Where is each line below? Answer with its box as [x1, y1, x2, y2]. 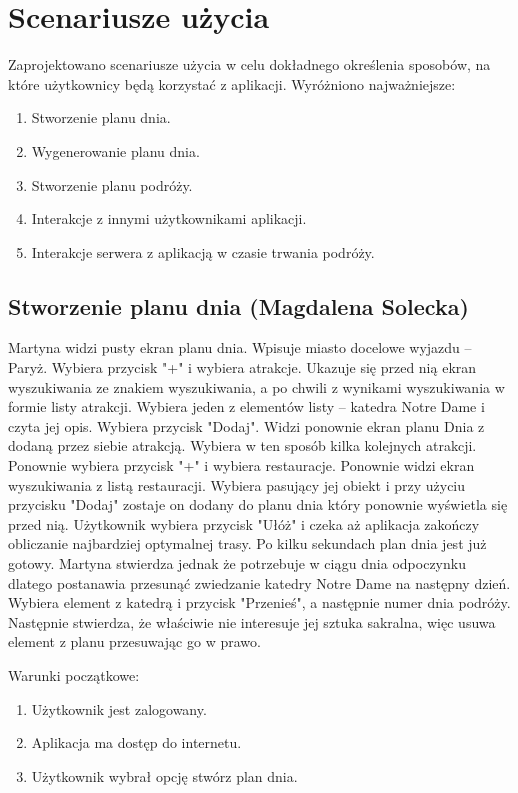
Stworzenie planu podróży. [31, 174, 193, 195]
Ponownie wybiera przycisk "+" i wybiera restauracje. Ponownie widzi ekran [8, 455, 475, 476]
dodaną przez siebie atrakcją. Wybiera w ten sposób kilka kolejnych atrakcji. [8, 435, 477, 456]
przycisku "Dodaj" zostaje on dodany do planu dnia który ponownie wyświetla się [8, 494, 508, 515]
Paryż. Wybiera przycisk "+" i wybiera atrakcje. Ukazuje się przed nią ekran [8, 357, 477, 378]
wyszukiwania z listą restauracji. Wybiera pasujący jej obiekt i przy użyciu [8, 474, 466, 495]
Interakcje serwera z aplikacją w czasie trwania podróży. [31, 241, 375, 262]
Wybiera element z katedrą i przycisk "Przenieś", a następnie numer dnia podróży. [8, 592, 511, 613]
